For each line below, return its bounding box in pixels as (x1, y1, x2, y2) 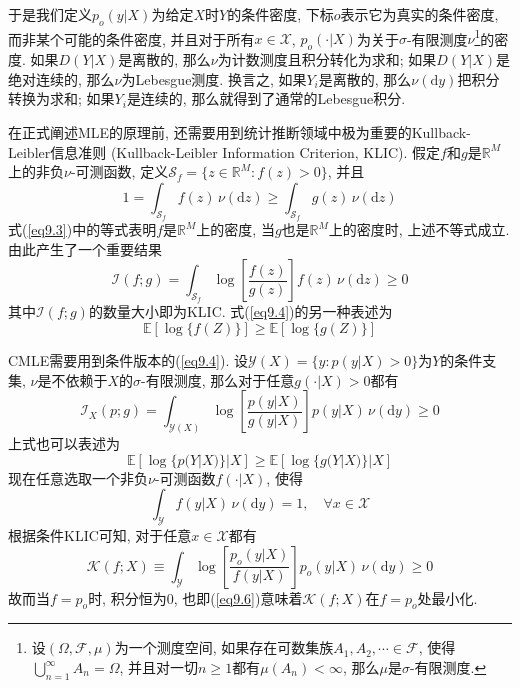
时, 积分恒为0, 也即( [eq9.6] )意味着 (88, 587, 303, 608)
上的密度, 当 (196, 219, 275, 240)
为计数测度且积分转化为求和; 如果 (217, 49, 437, 70)
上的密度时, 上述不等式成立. (328, 219, 510, 240)
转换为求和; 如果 (8, 88, 115, 109)
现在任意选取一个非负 (8, 467, 148, 488)
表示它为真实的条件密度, (340, 4, 499, 24)
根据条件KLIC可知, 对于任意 (8, 525, 192, 546)
